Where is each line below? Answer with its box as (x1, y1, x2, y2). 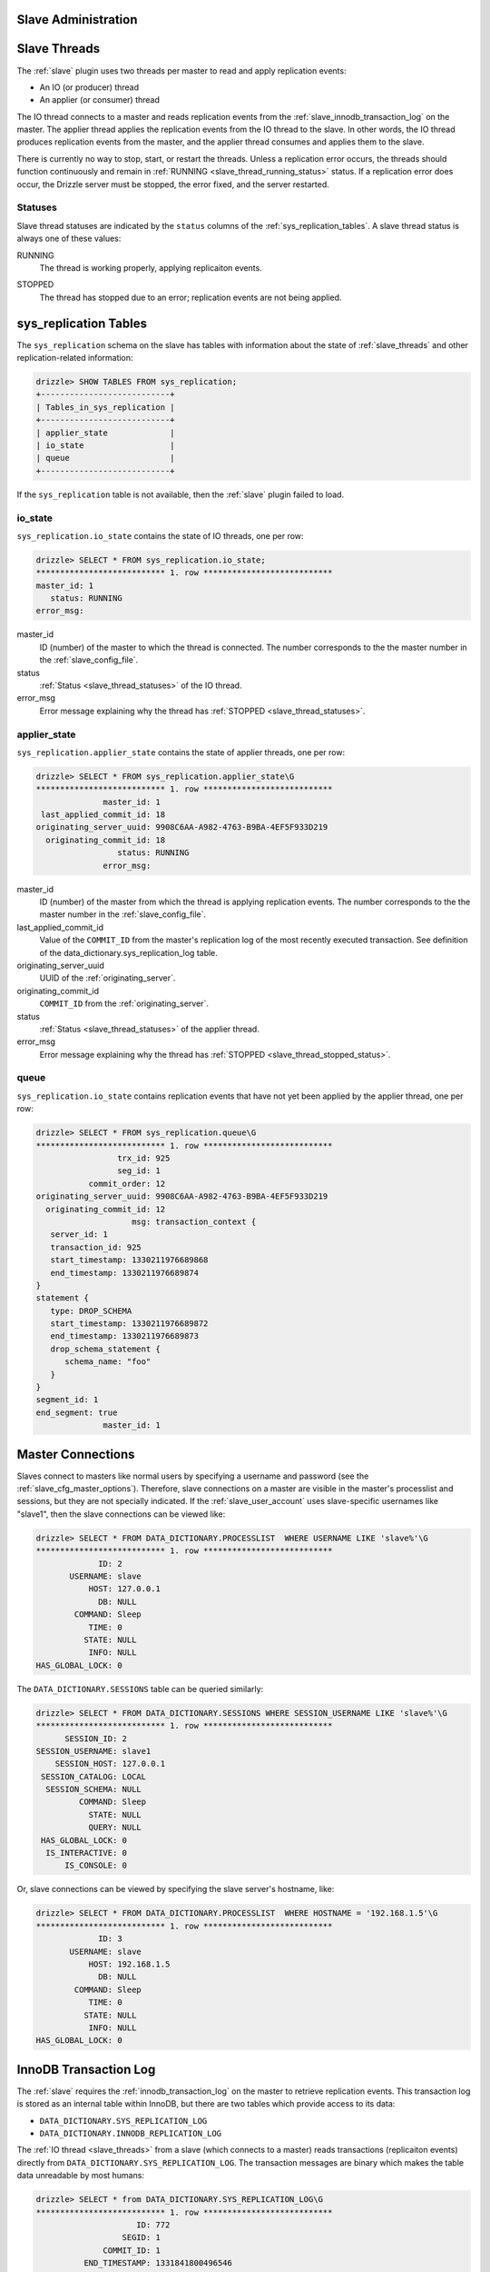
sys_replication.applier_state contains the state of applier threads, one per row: (16, 746, 345, 758)
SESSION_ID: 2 (64, 1733, 127, 1744)
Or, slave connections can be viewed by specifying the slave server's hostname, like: (16, 1884, 335, 1895)
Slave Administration (16, 12, 138, 27)
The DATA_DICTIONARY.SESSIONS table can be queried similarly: (16, 1683, 264, 1694)
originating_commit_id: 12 (45, 1204, 166, 1214)
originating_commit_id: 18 (45, 834, 166, 845)
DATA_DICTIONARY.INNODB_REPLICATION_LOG (39, 2128, 222, 2138)
